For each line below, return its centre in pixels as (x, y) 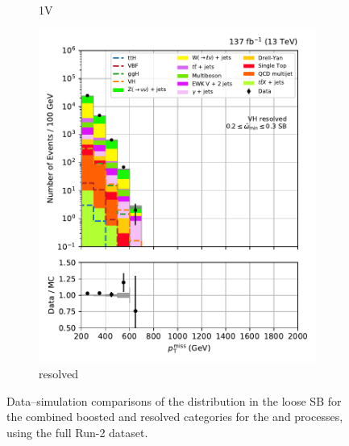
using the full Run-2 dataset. (77, 432)
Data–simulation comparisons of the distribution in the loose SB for (174, 400)
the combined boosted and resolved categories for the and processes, (175, 417)
